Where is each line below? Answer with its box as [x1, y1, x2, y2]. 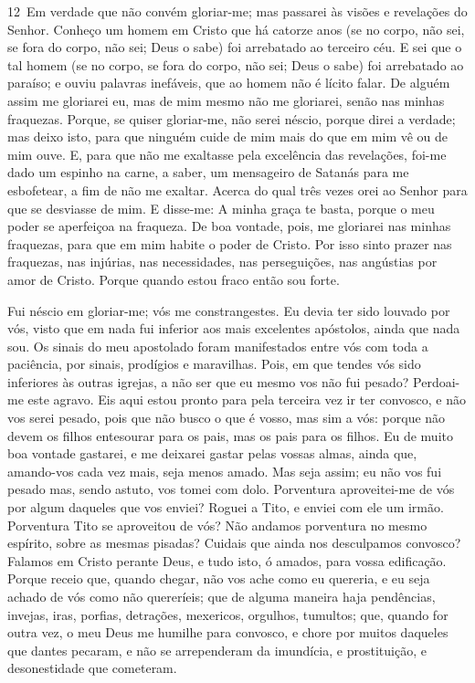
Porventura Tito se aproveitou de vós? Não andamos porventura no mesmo [7, 515, 427, 534]
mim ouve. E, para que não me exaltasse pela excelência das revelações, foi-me [7, 144, 447, 163]
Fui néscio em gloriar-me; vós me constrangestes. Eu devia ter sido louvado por [7, 300, 450, 320]
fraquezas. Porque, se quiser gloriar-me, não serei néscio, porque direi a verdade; [7, 109, 456, 128]
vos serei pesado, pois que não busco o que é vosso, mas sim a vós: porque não [7, 408, 446, 427]
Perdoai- [413, 372, 460, 391]
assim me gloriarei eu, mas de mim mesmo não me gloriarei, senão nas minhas [7, 90, 445, 110]
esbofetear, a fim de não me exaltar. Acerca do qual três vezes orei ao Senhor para [7, 180, 468, 199]
